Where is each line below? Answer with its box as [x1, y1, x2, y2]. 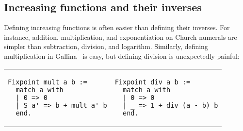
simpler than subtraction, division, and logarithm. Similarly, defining [4, 41, 208, 51]
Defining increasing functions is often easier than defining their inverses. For [4, 22, 230, 33]
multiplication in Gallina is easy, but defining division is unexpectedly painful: [4, 50, 240, 61]
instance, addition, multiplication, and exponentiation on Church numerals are [4, 32, 237, 42]
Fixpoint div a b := [114, 78, 191, 86]
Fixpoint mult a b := [8, 78, 87, 86]
